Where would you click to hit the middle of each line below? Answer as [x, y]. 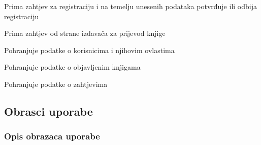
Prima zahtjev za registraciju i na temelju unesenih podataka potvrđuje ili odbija [130, 6]
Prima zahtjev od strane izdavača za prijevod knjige [85, 33]
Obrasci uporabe [48, 111]
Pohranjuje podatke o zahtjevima [56, 84]
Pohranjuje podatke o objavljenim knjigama [72, 67]
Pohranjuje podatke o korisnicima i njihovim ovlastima [89, 50]
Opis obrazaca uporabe [52, 136]
